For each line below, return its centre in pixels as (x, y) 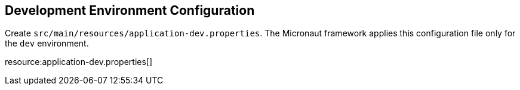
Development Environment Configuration (130, 10)
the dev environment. (47, 44)
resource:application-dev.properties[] (79, 62)
